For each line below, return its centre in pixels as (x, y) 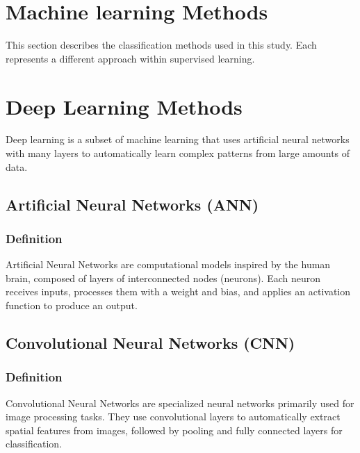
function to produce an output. (72, 305)
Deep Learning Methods (124, 106)
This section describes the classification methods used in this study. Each (161, 45)
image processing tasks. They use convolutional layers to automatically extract (173, 417)
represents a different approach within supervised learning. (130, 58)
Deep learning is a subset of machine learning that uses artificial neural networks (178, 139)
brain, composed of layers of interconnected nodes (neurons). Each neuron (163, 278)
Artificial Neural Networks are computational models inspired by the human (168, 264)
